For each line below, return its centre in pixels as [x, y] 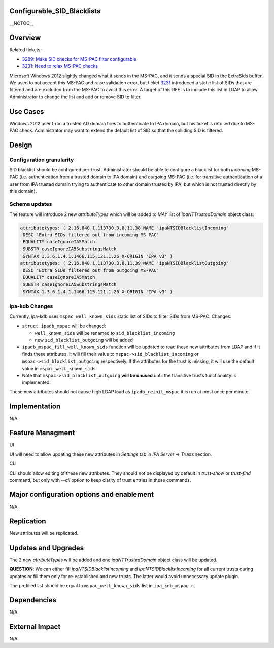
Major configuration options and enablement [82, 494]
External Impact [35, 626]
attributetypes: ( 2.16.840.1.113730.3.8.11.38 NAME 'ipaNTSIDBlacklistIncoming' [125, 228]
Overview [25, 38]
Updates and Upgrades [47, 548]
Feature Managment [42, 433]
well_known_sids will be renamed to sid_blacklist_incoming [105, 333]
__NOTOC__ [22, 23]
